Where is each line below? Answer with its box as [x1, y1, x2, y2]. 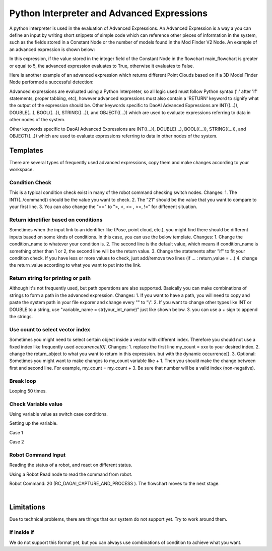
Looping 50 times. [9, 388, 47, 394]
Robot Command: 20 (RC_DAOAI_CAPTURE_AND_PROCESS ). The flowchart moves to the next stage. [9, 480, 220, 487]
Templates [9, 146, 43, 155]
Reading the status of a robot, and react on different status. [9, 462, 132, 468]
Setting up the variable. [9, 420, 58, 426]
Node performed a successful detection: [9, 79, 94, 85]
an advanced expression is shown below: [9, 46, 95, 53]
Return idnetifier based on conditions [9, 216, 103, 223]
